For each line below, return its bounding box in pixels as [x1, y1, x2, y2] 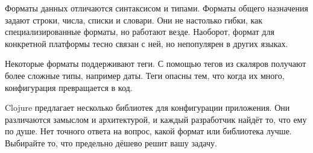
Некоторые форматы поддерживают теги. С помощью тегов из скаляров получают [5, 57, 306, 70]
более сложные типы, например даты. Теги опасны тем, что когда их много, [5, 69, 285, 81]
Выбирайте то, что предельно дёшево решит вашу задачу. [5, 136, 217, 149]
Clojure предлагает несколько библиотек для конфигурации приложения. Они [5, 101, 290, 114]
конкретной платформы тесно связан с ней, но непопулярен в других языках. [5, 37, 288, 49]
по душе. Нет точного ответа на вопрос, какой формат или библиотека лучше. [5, 125, 292, 137]
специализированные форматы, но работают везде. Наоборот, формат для [5, 25, 274, 38]
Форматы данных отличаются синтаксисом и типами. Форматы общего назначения [5, 2, 308, 14]
